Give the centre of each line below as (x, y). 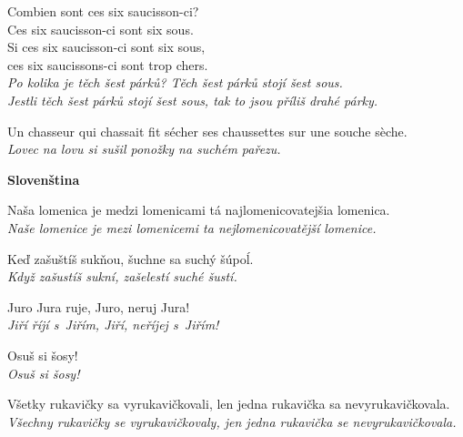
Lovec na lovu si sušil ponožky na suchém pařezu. (144, 149)
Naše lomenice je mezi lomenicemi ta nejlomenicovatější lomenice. (192, 227)
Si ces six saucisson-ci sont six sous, (106, 47)
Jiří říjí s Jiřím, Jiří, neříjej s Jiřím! (113, 325)
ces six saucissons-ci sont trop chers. (108, 64)
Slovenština (44, 179)
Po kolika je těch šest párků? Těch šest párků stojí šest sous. (175, 82)
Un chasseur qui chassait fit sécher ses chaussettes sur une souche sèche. (207, 131)
